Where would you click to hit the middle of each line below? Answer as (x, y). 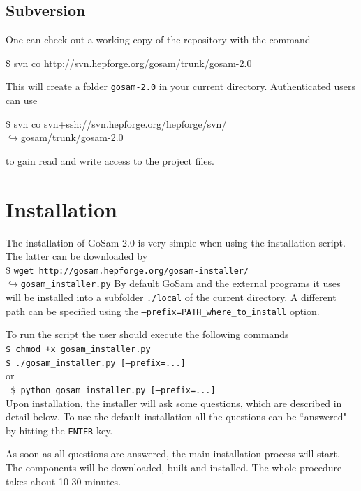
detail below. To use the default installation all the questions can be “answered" (176, 417)
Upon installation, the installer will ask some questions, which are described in (174, 403)
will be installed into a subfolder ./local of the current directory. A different (171, 297)
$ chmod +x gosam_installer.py (78, 349)
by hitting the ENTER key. (59, 430)
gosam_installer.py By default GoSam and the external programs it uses (180, 283)
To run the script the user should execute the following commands (147, 334)
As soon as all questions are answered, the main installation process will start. (173, 454)
